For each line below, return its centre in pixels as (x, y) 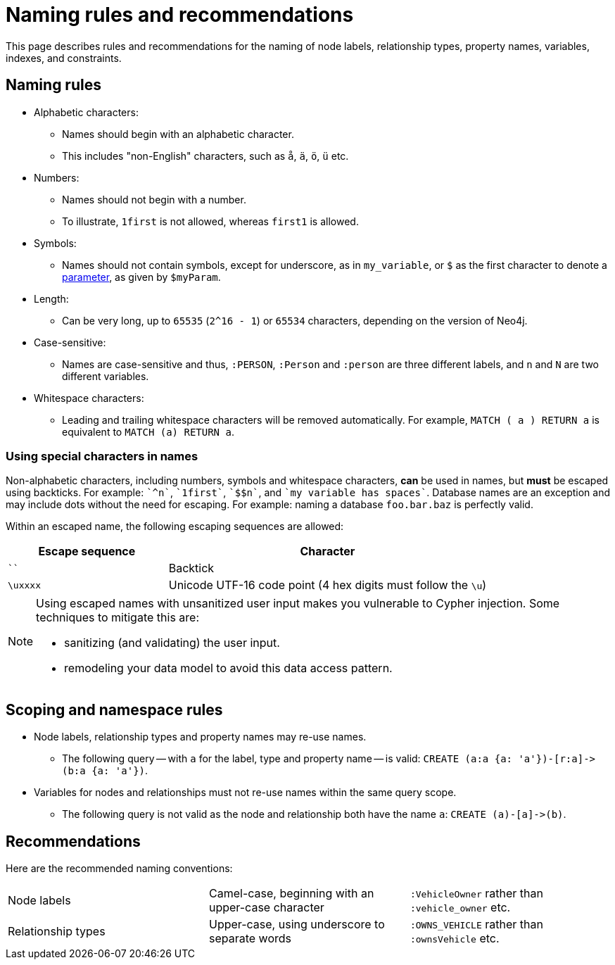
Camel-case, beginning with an (291, 894)
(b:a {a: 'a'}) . (105, 771)
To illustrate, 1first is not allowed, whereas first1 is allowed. (210, 221)
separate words (250, 939)
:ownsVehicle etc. (455, 939)
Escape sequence (87, 551)
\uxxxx (24, 585)
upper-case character (266, 908)
